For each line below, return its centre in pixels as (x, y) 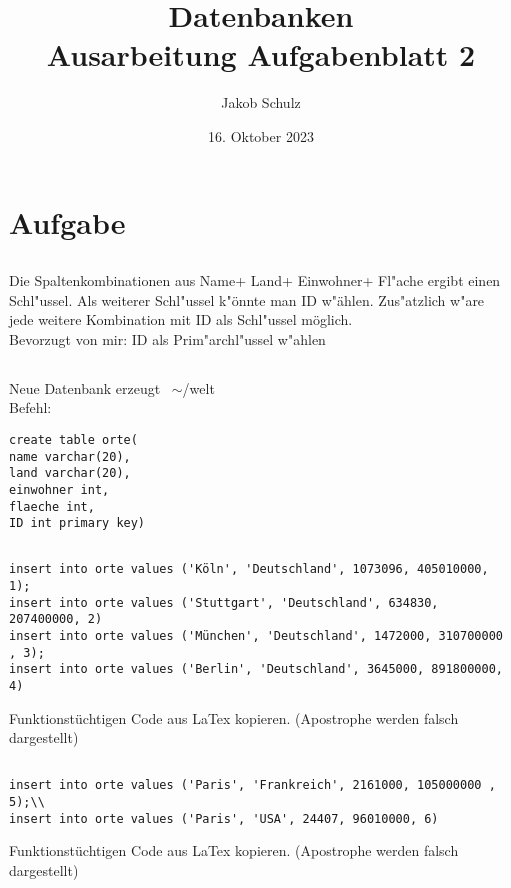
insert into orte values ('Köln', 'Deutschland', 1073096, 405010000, (249, 569)
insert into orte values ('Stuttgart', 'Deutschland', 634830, (224, 602)
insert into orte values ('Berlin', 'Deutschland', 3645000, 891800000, (256, 669)
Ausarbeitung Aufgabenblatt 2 (261, 54)
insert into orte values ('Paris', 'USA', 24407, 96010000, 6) (224, 818)
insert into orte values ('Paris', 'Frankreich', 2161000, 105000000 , (252, 785)
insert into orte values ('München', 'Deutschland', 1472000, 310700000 (256, 635)
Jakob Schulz (261, 102)
